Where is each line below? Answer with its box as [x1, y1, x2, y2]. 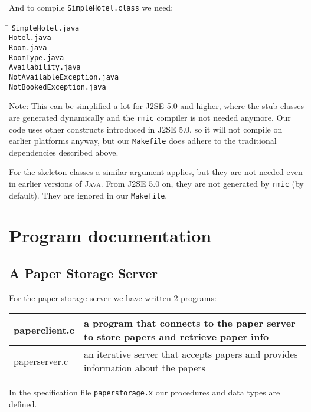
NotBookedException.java [9, 83, 106, 91]
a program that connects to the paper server [83, 316, 296, 330]
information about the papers [83, 361, 205, 375]
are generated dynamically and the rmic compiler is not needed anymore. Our [9, 111, 291, 123]
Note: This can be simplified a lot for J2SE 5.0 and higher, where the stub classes [9, 100, 304, 112]
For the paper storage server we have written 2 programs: [9, 291, 217, 304]
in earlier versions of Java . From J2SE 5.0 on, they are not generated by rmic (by [9, 177, 304, 189]
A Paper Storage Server [9, 264, 158, 282]
